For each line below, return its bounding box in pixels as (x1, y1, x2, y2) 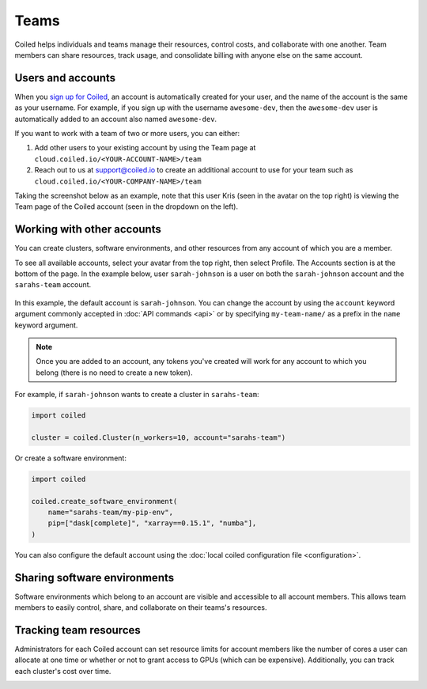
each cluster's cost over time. (14, 666, 111, 676)
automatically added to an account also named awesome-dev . (14, 114, 217, 123)
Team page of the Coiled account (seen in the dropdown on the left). (14, 202, 239, 211)
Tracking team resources (14, 623, 142, 637)
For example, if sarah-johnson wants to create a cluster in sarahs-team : (14, 390, 259, 399)
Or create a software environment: (14, 453, 127, 463)
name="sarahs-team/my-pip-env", (47, 508, 174, 517)
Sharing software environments (14, 570, 175, 585)
